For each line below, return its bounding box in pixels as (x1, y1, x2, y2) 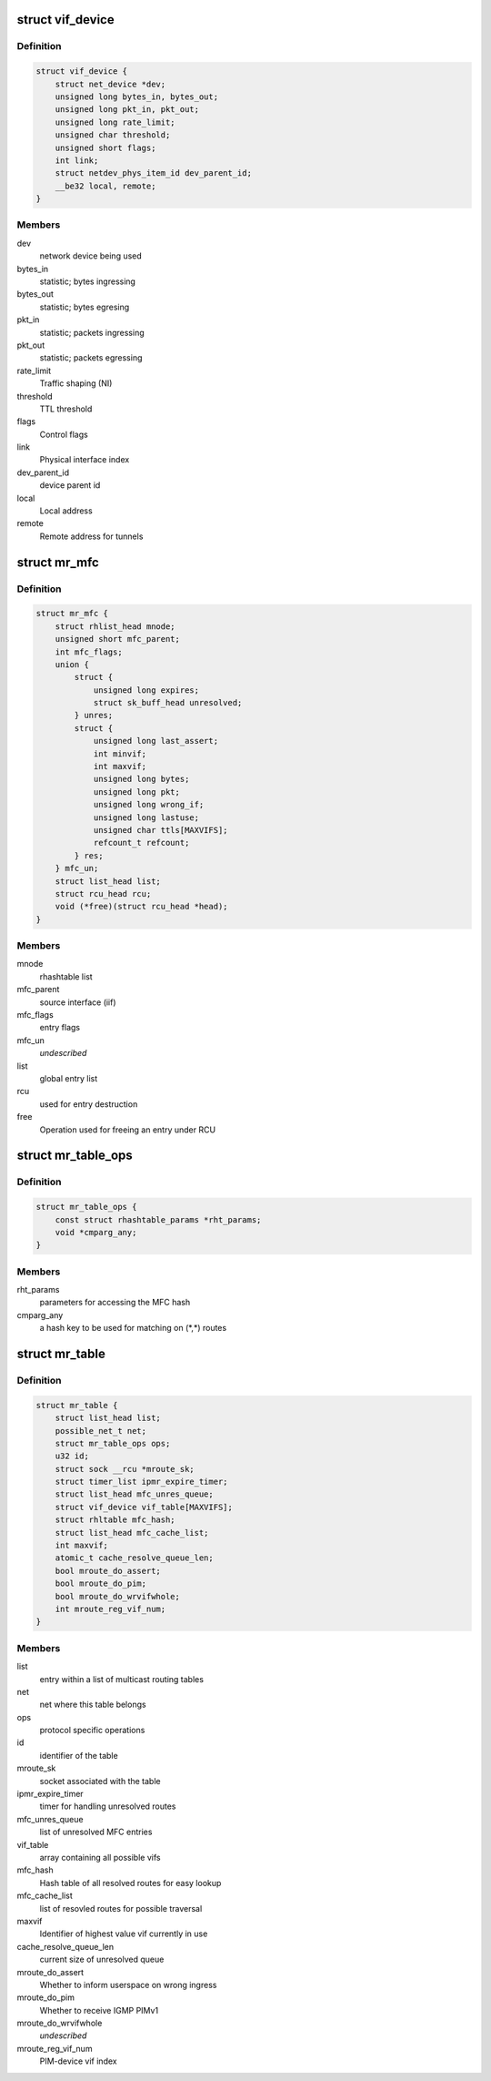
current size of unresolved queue (39, 1954, 165, 1965)
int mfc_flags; (55, 646, 123, 657)
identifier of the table (39, 1750, 118, 1761)
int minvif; (93, 748, 147, 759)
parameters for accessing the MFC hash (39, 1297, 191, 1308)
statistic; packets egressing (39, 352, 143, 363)
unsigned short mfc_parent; (55, 634, 181, 645)
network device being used (39, 250, 143, 261)
